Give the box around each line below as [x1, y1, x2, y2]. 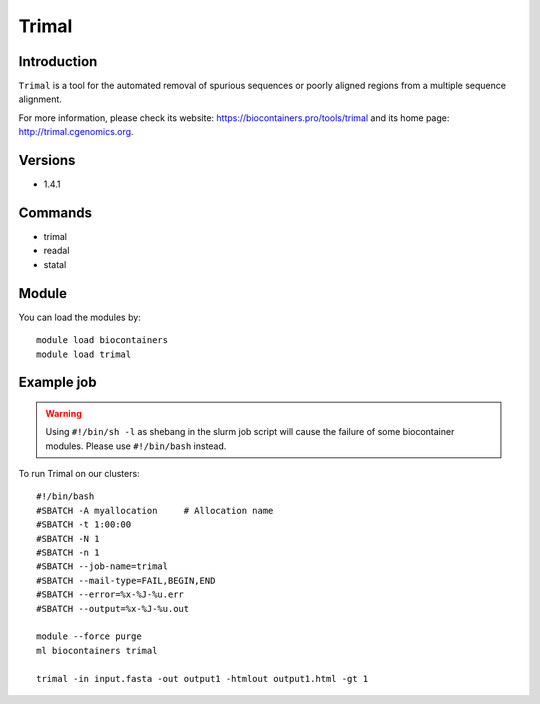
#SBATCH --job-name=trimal [36, 561, 169, 572]
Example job [18, 374, 97, 391]
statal [43, 258, 67, 270]
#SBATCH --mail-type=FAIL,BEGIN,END [36, 575, 216, 586]
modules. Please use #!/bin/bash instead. [45, 440, 227, 452]
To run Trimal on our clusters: [18, 468, 140, 480]
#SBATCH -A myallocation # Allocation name [36, 505, 274, 516]
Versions [18, 152, 76, 169]
